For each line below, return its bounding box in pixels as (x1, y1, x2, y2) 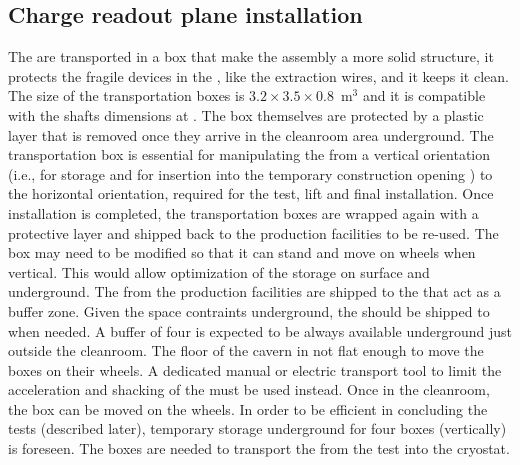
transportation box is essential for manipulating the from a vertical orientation (8, 144, 491, 165)
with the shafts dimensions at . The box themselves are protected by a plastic (8, 104, 484, 125)
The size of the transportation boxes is (8, 85, 245, 106)
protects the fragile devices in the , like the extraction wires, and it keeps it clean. (8, 65, 509, 86)
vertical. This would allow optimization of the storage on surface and (8, 261, 430, 282)
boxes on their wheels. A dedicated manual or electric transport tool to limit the (8, 359, 502, 380)
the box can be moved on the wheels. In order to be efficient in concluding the (8, 398, 488, 419)
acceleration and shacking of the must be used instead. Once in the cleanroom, (8, 379, 490, 400)
